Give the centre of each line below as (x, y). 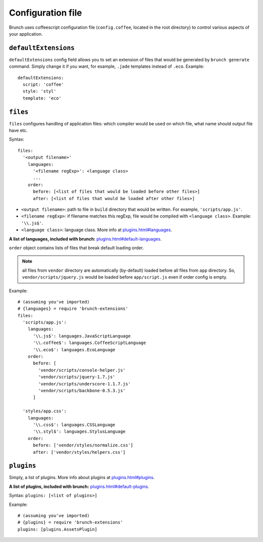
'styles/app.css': (45, 411)
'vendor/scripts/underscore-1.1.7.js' (85, 384)
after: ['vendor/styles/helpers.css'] (79, 452)
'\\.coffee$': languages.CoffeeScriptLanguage (89, 343)
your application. (26, 34)
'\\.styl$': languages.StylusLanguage (79, 432)
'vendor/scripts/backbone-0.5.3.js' (82, 391)
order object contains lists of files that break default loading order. (76, 248)
